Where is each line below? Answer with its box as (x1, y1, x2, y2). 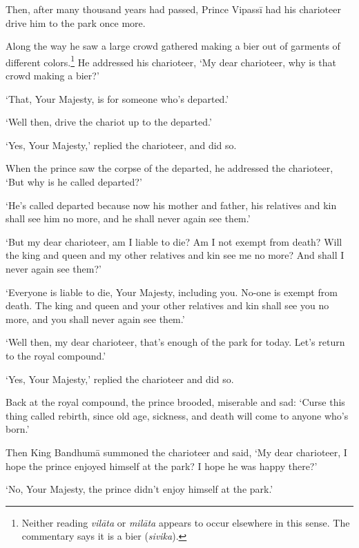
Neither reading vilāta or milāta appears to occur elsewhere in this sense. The (21, 515, 350, 529)
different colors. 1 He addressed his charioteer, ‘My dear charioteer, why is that (6, 52, 337, 69)
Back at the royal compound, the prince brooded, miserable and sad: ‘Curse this (6, 395, 345, 409)
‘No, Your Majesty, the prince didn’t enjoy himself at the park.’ (6, 482, 273, 496)
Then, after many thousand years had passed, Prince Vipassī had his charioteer (6, 2, 341, 16)
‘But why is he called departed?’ (6, 175, 142, 188)
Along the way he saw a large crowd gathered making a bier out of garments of (6, 39, 340, 53)
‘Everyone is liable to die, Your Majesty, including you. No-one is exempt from (6, 284, 338, 299)
